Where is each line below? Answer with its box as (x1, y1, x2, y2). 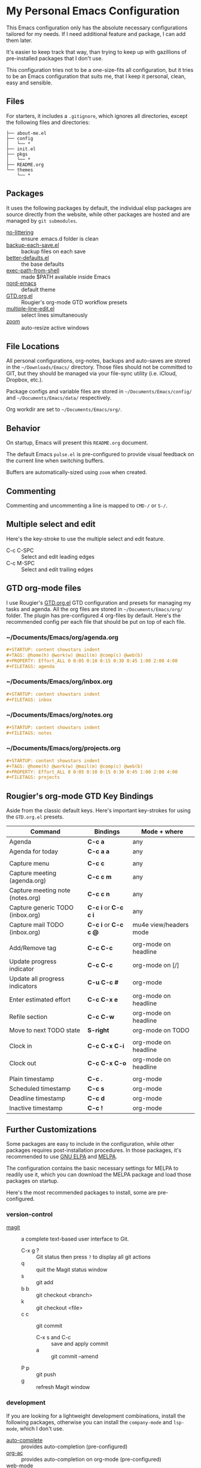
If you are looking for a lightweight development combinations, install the (6, 1412, 185, 1420)
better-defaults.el (6, 254, 49, 261)
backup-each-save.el (6, 241, 59, 248)
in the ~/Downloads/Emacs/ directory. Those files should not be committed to (6, 363, 193, 371)
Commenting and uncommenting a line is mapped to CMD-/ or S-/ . (6, 502, 167, 509)
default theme (21, 286, 56, 293)
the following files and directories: (6, 119, 90, 126)
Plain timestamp (9, 1075, 54, 1083)
